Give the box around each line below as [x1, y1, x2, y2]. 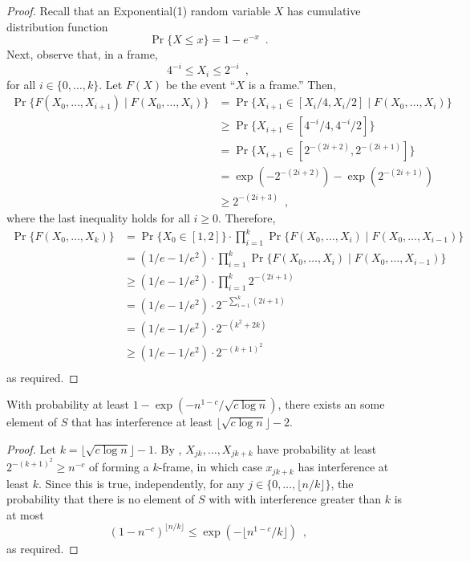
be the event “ [165, 75, 236, 92]
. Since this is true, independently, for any [38, 474, 245, 491]
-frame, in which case [158, 458, 262, 475]
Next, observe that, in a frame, [6, 46, 158, 63]
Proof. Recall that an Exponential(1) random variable [6, 2, 271, 18]
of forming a [89, 458, 149, 475]
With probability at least [6, 396, 129, 413]
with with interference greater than [209, 491, 382, 507]
